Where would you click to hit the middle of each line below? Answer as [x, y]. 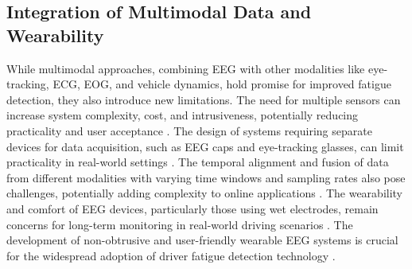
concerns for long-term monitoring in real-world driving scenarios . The [180, 224]
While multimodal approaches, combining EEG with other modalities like [186, 68]
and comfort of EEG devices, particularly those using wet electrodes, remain [192, 208]
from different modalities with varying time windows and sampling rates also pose [206, 177]
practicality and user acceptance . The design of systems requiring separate [189, 130]
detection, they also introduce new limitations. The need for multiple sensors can [204, 99]
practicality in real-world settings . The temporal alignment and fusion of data [198, 162]
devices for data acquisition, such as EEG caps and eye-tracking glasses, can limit [205, 146]
